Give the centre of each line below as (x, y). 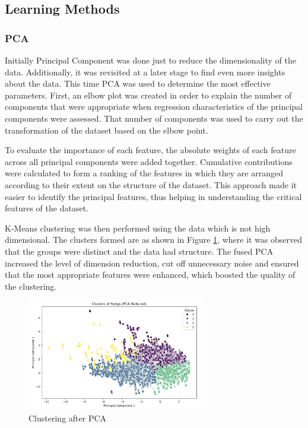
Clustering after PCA (68, 418)
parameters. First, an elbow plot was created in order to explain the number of (148, 95)
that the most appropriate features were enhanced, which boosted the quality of (150, 275)
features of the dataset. (47, 208)
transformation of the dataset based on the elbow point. (107, 130)
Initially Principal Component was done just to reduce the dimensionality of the (150, 60)
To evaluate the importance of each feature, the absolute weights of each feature (150, 150)
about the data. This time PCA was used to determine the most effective (138, 83)
